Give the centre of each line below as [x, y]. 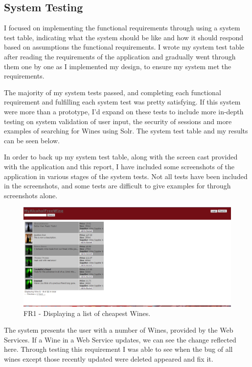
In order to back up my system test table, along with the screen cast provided [121, 157]
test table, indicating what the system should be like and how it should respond [124, 37]
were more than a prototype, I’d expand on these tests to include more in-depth [124, 111]
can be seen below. [32, 140]
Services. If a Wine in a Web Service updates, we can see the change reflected [120, 339]
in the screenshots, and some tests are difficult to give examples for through [117, 186]
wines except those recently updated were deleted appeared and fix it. [109, 358]
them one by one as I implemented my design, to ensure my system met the [118, 66]
